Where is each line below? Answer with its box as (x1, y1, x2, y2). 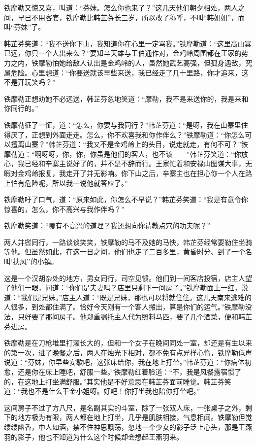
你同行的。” (4, 103, 38, 113)
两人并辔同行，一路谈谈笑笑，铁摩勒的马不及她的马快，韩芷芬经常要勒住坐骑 (4, 237, 252, 247)
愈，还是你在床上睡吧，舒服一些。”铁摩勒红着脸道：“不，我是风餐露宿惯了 (4, 367, 242, 377)
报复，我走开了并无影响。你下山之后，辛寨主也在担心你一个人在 (38, 168, 245, 178)
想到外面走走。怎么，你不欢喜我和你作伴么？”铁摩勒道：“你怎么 (38, 129, 245, 139)
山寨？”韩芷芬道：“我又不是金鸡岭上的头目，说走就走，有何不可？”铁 (24, 139, 248, 149)
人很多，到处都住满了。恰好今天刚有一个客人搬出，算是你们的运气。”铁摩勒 (4, 302, 245, 312)
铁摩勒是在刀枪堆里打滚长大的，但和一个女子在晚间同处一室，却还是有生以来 (4, 338, 252, 348)
